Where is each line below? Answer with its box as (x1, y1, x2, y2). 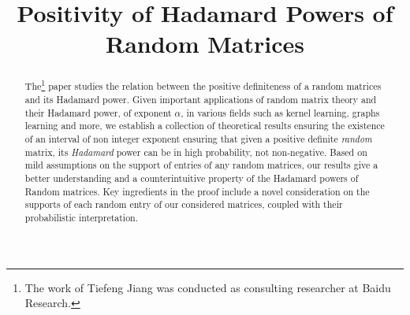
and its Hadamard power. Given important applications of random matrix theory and (24, 92, 377, 106)
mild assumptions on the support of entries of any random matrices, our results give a (24, 158, 378, 172)
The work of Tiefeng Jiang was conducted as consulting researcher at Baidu (24, 279, 391, 295)
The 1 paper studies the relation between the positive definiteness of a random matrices (24, 77, 382, 93)
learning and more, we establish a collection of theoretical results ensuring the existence (24, 119, 385, 132)
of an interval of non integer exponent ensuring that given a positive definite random (24, 132, 372, 145)
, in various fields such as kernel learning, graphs (181, 106, 380, 119)
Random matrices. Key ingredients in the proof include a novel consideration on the (24, 184, 370, 198)
